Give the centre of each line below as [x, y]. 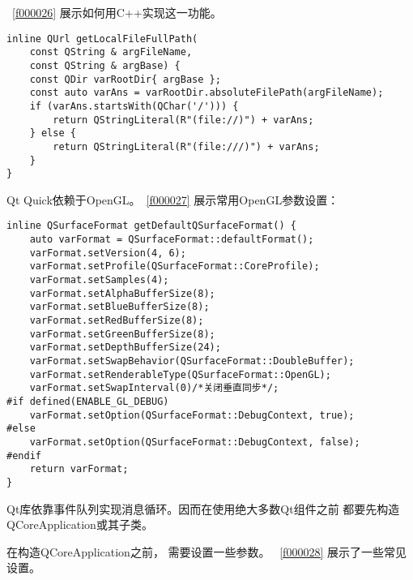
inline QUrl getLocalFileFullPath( [102, 39]
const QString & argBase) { [105, 65]
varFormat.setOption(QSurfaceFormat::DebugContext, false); [195, 442]
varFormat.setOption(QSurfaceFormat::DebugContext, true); [192, 415]
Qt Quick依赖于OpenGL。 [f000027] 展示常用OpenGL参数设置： [173, 199]
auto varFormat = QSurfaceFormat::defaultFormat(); [172, 240]
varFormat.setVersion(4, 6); [108, 253]
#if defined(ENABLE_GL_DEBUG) [88, 401]
